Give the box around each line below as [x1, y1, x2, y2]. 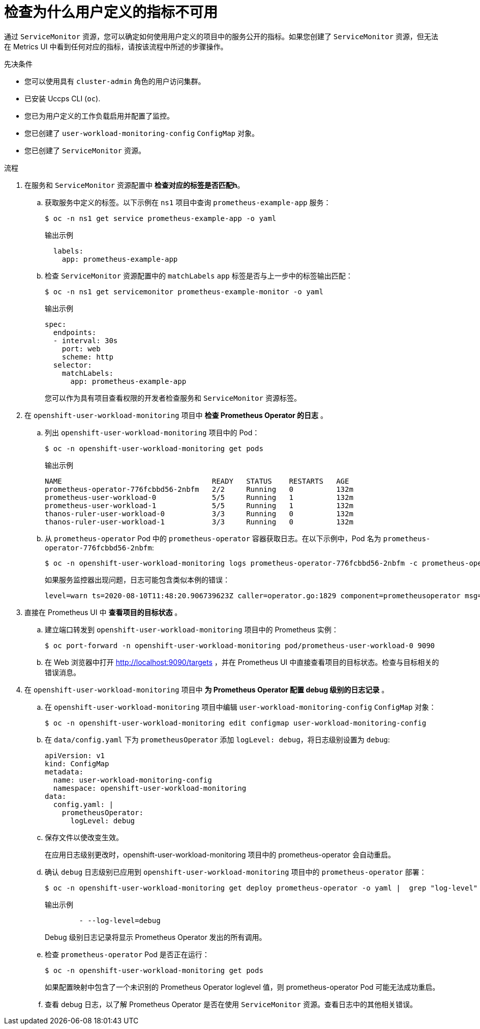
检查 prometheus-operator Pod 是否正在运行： [45, 950, 209, 959]
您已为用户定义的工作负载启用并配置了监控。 [24, 111, 174, 120]
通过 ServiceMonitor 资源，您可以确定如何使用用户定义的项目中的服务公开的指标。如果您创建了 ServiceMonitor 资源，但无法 [4, 32, 438, 41]
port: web [62, 344, 101, 353]
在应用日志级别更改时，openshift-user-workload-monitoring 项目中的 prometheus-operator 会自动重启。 [45, 850, 396, 859]
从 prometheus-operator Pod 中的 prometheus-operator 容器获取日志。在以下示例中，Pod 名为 [45, 534, 381, 543]
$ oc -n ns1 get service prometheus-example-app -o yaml [45, 214, 277, 223]
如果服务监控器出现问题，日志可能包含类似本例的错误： [45, 575, 230, 584]
